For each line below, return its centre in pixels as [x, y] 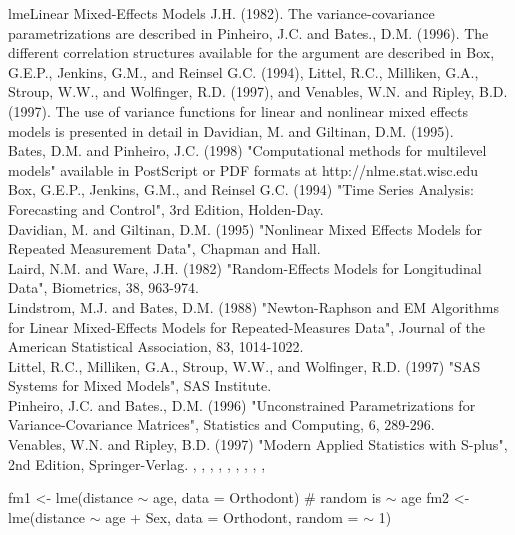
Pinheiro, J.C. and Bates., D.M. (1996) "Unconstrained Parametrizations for [242, 404]
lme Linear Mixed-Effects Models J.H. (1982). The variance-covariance [221, 13]
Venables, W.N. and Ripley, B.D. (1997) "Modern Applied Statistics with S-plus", [258, 444]
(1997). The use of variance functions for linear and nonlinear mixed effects [238, 110]
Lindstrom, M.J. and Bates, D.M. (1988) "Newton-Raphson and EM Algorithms [253, 306]
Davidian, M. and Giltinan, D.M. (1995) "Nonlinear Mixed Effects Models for [245, 228]
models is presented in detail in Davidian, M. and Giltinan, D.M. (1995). [231, 130]
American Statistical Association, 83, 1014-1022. [156, 346]
